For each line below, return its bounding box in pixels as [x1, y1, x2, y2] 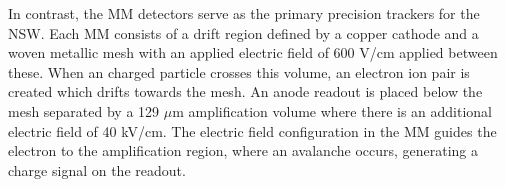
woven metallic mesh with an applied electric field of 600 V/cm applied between [8, 42, 498, 63]
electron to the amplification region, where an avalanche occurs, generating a [8, 140, 479, 161]
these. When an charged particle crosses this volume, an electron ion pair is [8, 61, 470, 82]
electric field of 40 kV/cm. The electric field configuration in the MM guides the [8, 120, 497, 141]
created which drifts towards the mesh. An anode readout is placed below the [8, 81, 483, 102]
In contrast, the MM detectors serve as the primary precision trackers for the [8, 3, 480, 23]
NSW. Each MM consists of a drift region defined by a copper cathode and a [8, 22, 479, 43]
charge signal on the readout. [8, 159, 186, 180]
